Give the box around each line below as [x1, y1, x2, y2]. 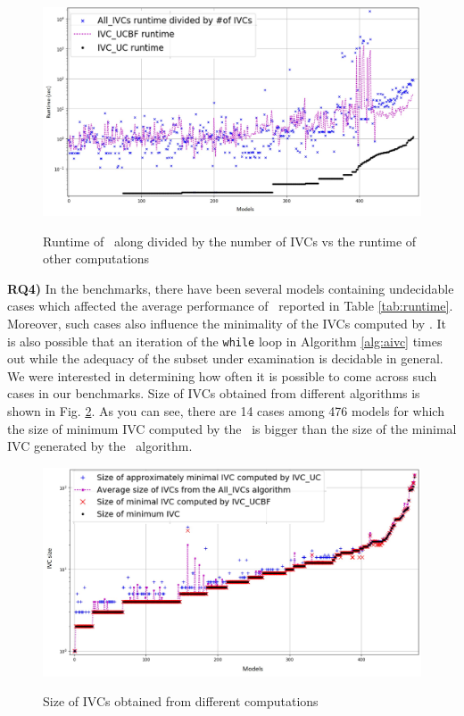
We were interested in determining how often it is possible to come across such [7, 366, 437, 385]
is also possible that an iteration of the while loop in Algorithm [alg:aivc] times [7, 331, 443, 350]
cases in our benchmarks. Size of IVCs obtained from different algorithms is [7, 384, 420, 403]
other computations [43, 249, 150, 268]
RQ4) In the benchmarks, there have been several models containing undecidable [7, 279, 454, 297]
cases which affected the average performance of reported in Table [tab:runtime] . [7, 296, 453, 315]
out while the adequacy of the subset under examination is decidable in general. [7, 349, 443, 368]
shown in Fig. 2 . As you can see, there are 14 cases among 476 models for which [7, 401, 444, 420]
